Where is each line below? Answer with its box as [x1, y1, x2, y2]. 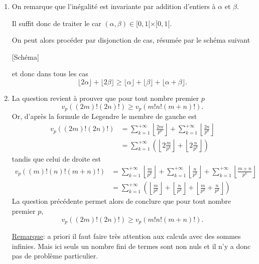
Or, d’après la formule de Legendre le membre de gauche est [12, 111, 197, 121]
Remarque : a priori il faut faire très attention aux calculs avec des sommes [12, 230, 241, 241]
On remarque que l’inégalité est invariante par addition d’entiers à [12, 1, 216, 11]
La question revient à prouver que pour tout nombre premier [12, 92, 199, 103]
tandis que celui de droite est [12, 153, 101, 164]
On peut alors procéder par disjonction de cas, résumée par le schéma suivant [12, 35, 250, 45]
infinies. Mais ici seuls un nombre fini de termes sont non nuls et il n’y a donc [12, 240, 251, 251]
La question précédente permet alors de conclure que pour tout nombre [12, 196, 231, 206]
